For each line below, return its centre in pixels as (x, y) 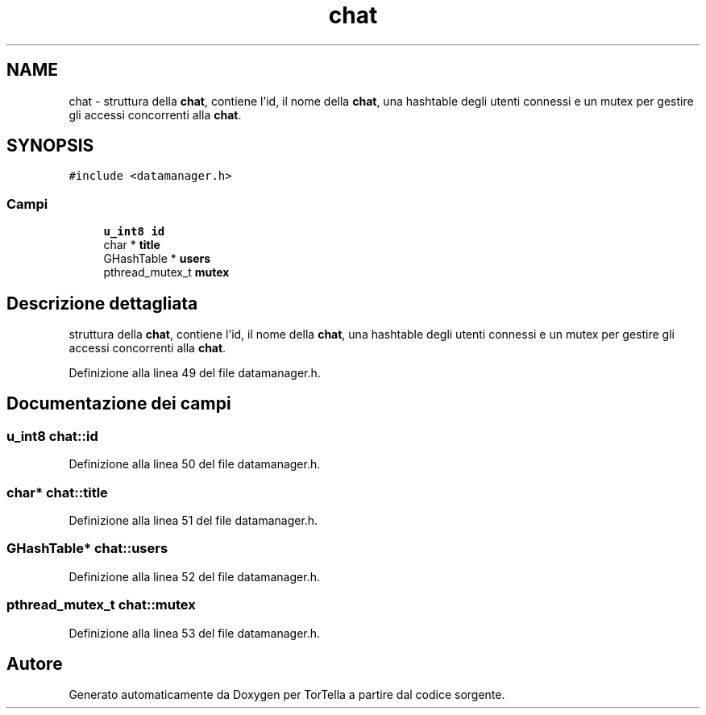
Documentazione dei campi (119, 404)
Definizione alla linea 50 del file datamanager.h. (195, 464)
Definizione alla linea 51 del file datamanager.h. (193, 520)
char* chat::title (57, 492)
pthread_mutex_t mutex (166, 272)
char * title (132, 245)
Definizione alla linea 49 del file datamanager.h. (195, 373)
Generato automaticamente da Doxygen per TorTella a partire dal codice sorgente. (287, 695)
